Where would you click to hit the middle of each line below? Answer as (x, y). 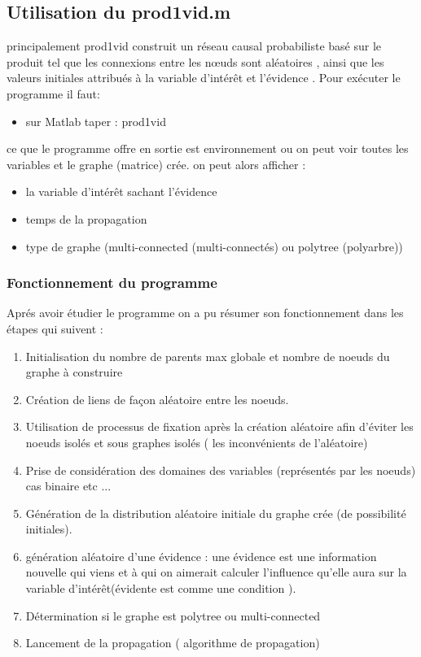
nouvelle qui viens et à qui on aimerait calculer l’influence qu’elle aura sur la (216, 572)
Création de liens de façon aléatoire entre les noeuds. (157, 399)
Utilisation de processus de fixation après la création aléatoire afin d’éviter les (219, 426)
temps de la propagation (86, 218)
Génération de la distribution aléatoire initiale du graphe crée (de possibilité (216, 513)
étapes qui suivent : (55, 328)
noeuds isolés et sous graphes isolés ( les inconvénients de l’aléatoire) (197, 442)
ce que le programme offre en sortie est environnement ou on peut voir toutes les (208, 148)
